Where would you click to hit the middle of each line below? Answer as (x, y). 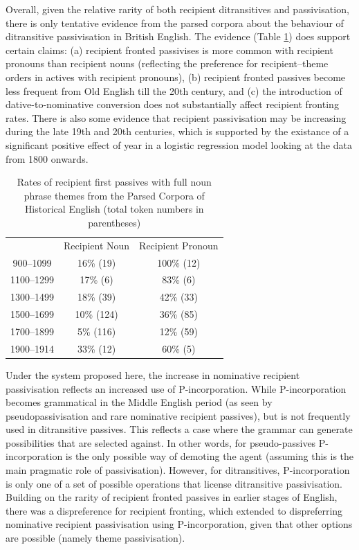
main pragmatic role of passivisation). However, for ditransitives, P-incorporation (178, 470)
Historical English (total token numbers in (114, 209)
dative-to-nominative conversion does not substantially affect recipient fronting (172, 104)
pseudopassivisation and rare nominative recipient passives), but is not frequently (178, 415)
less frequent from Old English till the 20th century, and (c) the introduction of (174, 90)
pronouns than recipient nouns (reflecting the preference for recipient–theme (167, 63)
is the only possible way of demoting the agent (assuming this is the (210, 456)
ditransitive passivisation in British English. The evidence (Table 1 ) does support (178, 36)
